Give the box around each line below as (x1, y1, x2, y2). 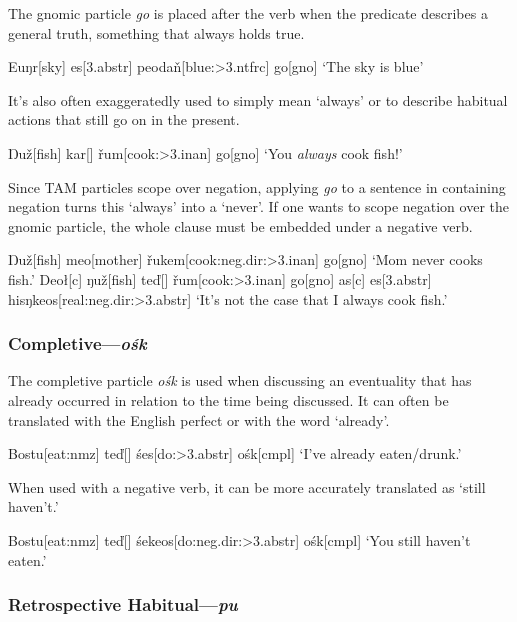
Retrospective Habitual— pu (8, 592, 238, 617)
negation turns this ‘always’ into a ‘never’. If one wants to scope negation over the (8, 196, 509, 217)
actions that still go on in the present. (8, 109, 240, 130)
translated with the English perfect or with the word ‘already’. (8, 409, 390, 430)
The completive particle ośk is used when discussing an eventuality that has (8, 370, 472, 391)
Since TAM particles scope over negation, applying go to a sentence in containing (8, 176, 506, 197)
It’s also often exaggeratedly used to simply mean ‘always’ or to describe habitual (8, 89, 508, 110)
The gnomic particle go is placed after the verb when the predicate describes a (8, 3, 488, 23)
